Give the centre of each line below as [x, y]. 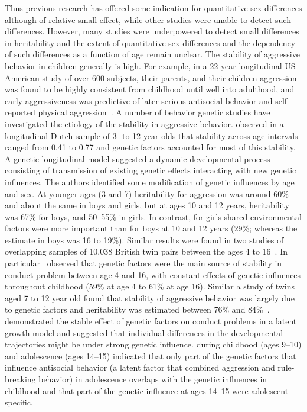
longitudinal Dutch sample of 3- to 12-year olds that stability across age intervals [151, 135]
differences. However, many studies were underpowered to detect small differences [152, 31]
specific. [19, 402]
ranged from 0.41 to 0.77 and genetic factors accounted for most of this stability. [150, 147]
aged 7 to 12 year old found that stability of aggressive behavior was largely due [150, 297]
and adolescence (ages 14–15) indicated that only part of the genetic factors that [151, 355]
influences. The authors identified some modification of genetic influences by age [150, 181]
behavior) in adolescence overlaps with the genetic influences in [153, 379]
